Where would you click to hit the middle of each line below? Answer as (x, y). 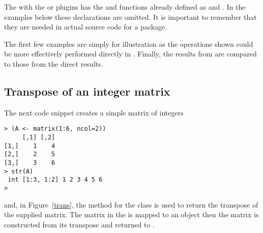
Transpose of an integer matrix (87, 91)
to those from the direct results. (54, 63)
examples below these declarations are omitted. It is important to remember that (130, 17)
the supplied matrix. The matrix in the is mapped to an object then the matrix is (131, 214)
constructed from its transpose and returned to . (80, 224)
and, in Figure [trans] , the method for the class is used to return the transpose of (131, 204)
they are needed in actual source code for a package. (86, 27)
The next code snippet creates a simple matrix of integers (94, 112)
